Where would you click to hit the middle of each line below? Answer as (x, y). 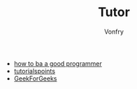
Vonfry (114, 32)
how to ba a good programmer (58, 63)
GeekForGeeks (35, 78)
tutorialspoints (35, 71)
